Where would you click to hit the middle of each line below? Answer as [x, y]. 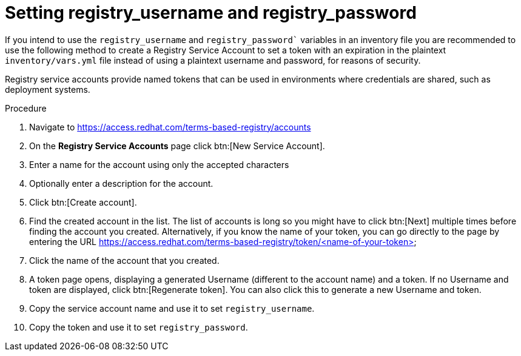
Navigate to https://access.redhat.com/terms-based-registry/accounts [170, 127]
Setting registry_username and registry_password [211, 13]
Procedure [26, 108]
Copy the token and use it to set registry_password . [139, 327]
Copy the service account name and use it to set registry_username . [172, 308]
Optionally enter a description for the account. [121, 183]
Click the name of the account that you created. [124, 260]
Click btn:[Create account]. [83, 202]
